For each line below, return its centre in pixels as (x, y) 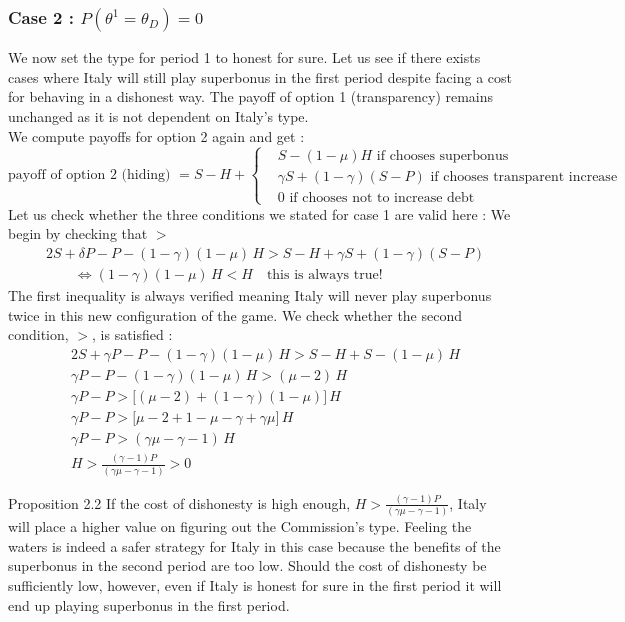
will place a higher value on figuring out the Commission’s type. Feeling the (240, 526)
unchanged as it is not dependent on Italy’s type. (158, 116)
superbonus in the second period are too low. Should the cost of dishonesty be (247, 565)
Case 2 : (41, 16)
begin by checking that (78, 233)
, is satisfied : (132, 334)
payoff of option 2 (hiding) (89, 174)
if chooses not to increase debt (382, 197)
